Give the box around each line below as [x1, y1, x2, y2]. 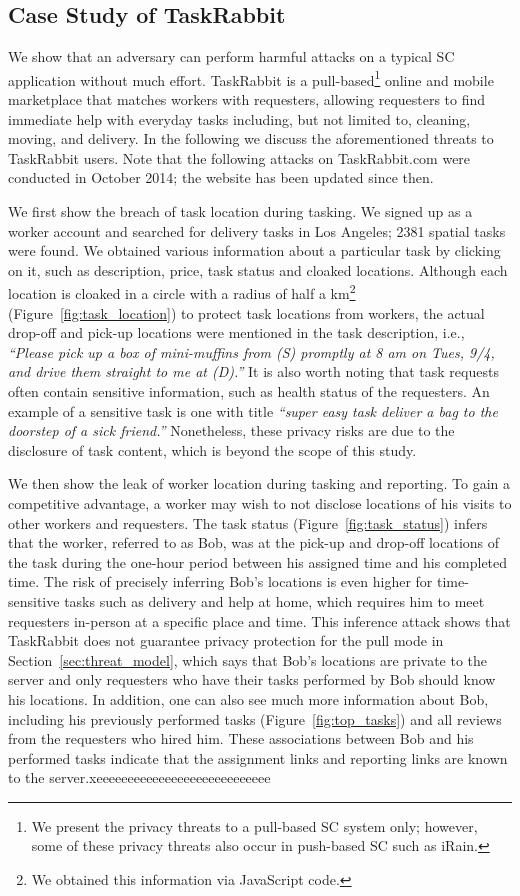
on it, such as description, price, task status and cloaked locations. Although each [8, 259, 508, 280]
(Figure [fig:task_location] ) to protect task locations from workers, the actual [8, 302, 485, 323]
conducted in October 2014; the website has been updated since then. [8, 167, 434, 188]
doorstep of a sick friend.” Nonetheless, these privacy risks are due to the [8, 420, 455, 441]
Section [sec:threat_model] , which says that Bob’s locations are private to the [8, 649, 488, 670]
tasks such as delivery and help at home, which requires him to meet [64, 590, 485, 611]
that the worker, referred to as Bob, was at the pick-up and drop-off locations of [8, 532, 500, 553]
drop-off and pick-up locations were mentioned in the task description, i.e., [8, 322, 465, 343]
